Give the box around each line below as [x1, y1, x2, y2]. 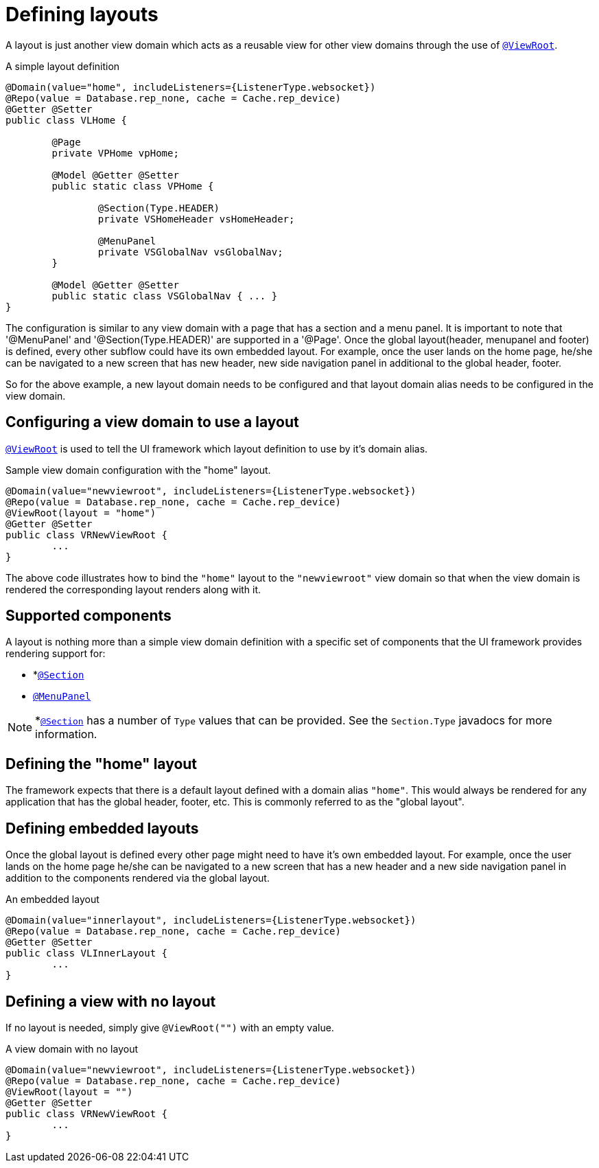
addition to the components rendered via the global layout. [5, 872, 270, 884]
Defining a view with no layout [5, 992, 216, 1010]
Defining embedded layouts [5, 819, 199, 837]
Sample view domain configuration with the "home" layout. [5, 463, 271, 476]
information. [35, 727, 97, 742]
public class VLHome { [5, 114, 128, 126]
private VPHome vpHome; [51, 147, 179, 159]
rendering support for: [5, 648, 106, 660]
